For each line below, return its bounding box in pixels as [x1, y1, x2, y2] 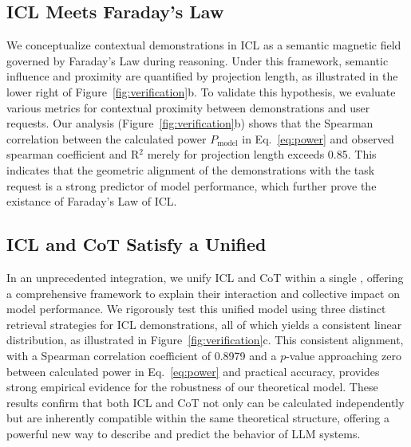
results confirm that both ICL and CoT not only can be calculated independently [6, 394, 405, 410]
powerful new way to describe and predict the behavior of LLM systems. [6, 425, 361, 441]
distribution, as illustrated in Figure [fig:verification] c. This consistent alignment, [6, 331, 404, 348]
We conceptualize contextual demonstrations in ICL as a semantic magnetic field [6, 37, 401, 53]
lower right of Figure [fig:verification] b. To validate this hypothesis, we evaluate [6, 83, 396, 100]
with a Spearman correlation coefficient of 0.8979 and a [6, 347, 277, 363]
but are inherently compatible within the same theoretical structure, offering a [6, 410, 389, 426]
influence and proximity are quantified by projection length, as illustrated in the [6, 68, 398, 84]
